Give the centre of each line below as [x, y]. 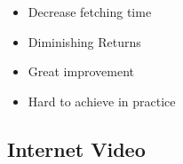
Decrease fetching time [90, 12]
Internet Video [76, 148]
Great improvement [81, 71]
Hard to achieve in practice [102, 101]
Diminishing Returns [84, 41]
